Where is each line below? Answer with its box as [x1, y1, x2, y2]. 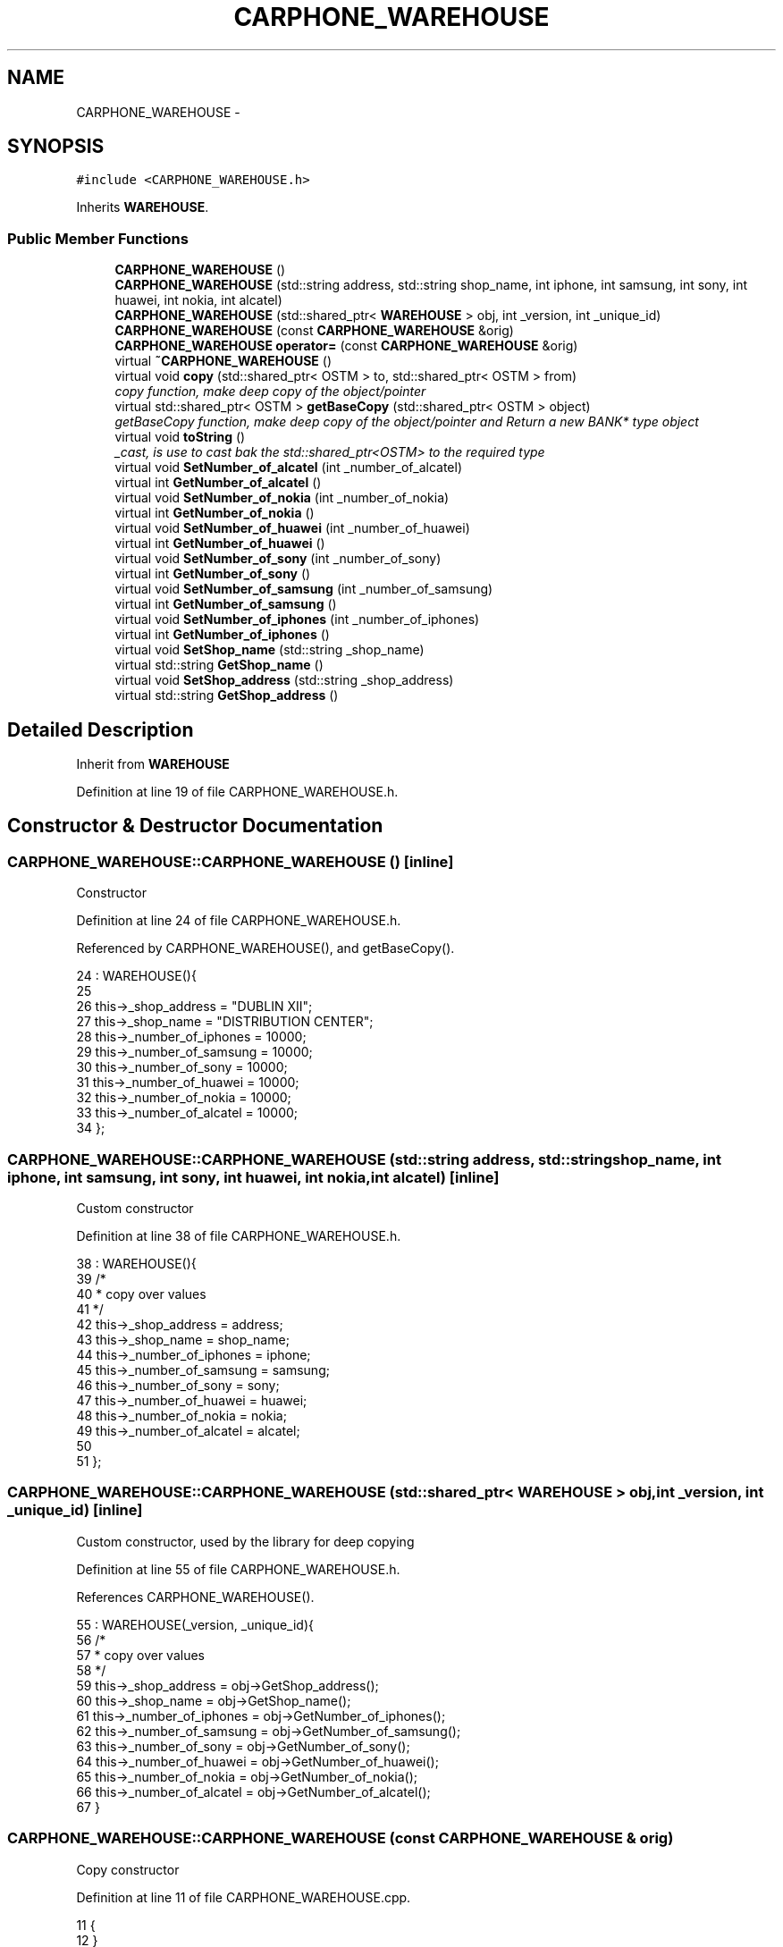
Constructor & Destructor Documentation [7, 814, 383, 838]
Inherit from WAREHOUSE [76, 756, 230, 772]
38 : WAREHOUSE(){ [76, 1256, 197, 1271]
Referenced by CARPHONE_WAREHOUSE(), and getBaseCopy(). [76, 940, 455, 957]
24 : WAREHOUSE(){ [76, 968, 197, 984]
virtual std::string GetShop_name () [114, 657, 324, 673]
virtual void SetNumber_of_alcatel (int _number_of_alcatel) [114, 459, 463, 476]
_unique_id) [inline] [7, 1501, 143, 1520]
